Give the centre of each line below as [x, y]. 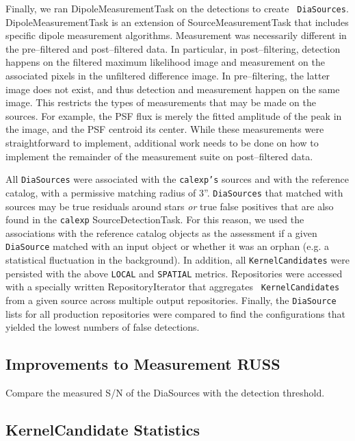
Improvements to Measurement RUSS [143, 364]
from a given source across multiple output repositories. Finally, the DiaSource [171, 300]
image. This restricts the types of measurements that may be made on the [161, 102]
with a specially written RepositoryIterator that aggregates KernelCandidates [173, 287]
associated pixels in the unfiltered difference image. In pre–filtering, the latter [168, 76]
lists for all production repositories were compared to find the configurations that [175, 313]
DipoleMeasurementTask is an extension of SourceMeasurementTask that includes [177, 22]
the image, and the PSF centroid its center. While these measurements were [165, 129]
